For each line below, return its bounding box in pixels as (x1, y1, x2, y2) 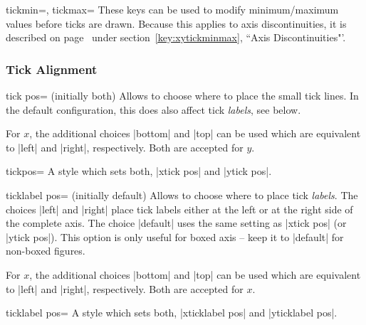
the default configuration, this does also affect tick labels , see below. (6, 102, 301, 117)
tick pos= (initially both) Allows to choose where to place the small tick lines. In (6, 88, 359, 102)
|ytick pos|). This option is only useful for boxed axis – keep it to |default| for (6, 229, 344, 244)
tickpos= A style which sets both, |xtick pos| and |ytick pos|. (6, 164, 272, 179)
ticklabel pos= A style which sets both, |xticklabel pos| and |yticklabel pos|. (6, 305, 338, 320)
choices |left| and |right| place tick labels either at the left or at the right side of (6, 201, 353, 216)
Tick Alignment (6, 60, 98, 78)
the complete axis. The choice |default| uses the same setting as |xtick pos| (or (6, 215, 347, 230)
